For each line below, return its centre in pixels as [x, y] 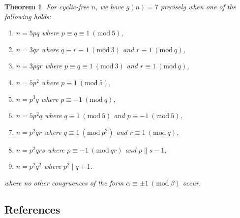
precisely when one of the [198, 6]
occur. [192, 182]
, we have [110, 6]
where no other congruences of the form [64, 182]
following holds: [28, 16]
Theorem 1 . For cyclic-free [47, 6]
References [32, 209]
